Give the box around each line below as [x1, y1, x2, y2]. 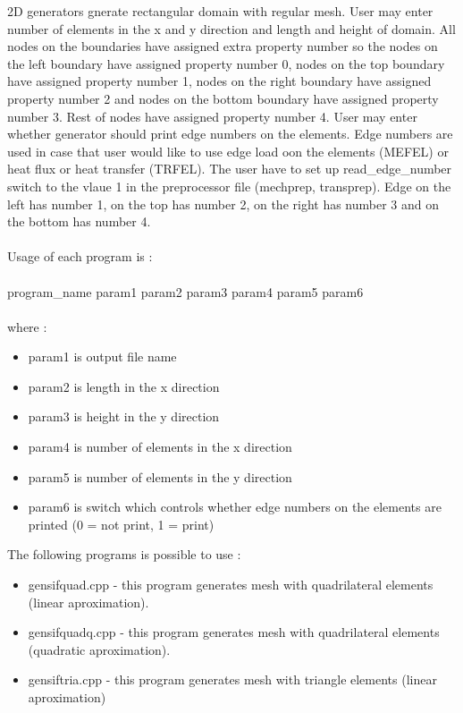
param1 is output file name [28, 347, 177, 366]
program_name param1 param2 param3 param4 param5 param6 [7, 282, 364, 301]
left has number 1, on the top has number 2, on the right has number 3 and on [7, 194, 440, 213]
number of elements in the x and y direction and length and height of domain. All [7, 19, 456, 38]
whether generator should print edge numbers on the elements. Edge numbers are [7, 124, 453, 143]
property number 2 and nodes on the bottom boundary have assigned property [7, 89, 439, 107]
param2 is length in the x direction [28, 377, 220, 395]
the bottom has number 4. [7, 212, 151, 231]
